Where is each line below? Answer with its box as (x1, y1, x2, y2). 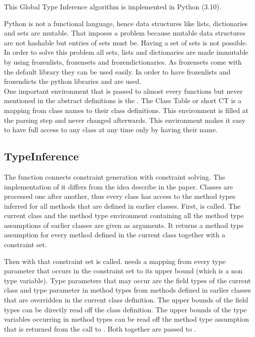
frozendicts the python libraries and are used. (4, 76, 141, 86)
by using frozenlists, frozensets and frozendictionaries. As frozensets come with (4, 56, 242, 67)
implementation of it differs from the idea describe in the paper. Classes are (4, 181, 233, 191)
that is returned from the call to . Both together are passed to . (4, 323, 196, 334)
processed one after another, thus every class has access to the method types (4, 191, 236, 201)
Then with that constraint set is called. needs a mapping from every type (4, 256, 226, 266)
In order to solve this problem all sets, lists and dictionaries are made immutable (4, 47, 249, 57)
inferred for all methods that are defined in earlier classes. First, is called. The (4, 200, 241, 211)
